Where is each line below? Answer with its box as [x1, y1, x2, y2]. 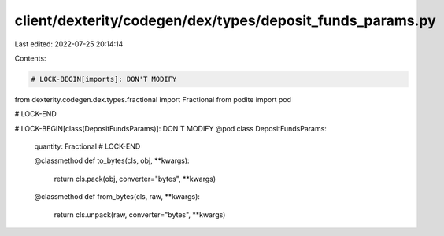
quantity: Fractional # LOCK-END [34, 142, 141, 151]
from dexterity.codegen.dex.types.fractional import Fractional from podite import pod [14, 94, 291, 104]
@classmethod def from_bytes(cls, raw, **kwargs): [34, 192, 201, 201]
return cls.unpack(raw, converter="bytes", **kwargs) [54, 209, 226, 219]
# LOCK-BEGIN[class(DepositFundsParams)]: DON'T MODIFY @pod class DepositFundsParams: [14, 124, 327, 133]
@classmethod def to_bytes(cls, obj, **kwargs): [34, 156, 190, 165]
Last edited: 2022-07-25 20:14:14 [14, 39, 124, 49]
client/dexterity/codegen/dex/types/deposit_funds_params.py [14, 12, 436, 29]
